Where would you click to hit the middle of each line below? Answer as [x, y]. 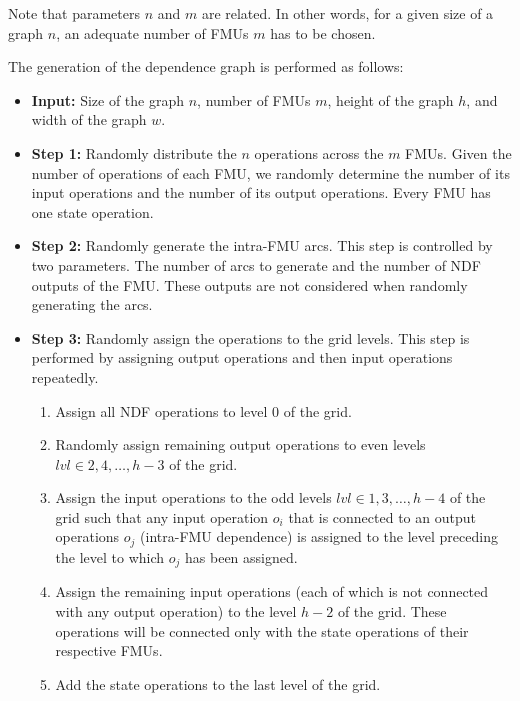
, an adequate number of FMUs [152, 32]
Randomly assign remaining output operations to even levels [240, 444]
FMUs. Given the [458, 152]
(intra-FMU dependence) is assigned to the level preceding [319, 536]
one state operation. [92, 211]
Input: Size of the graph [108, 99]
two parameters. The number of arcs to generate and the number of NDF [256, 264]
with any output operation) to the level [176, 610]
